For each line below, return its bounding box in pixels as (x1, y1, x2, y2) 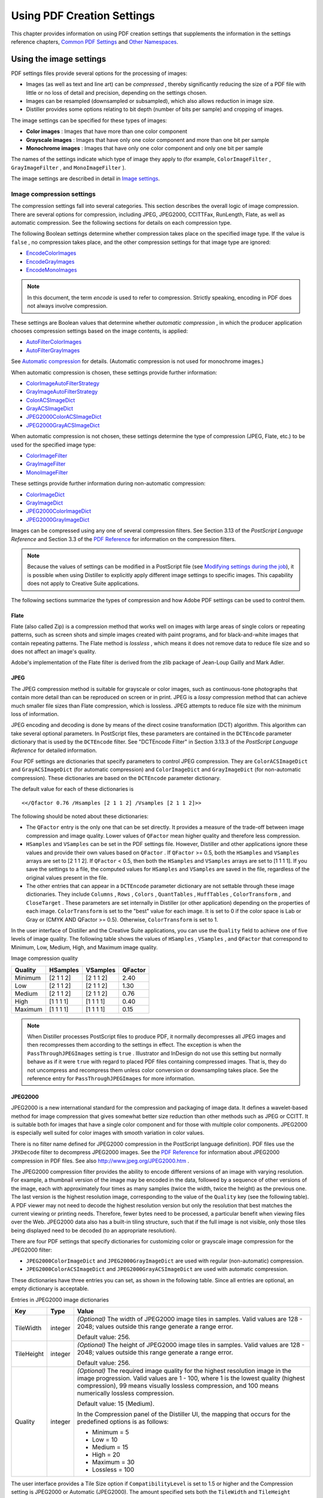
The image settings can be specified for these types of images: (11, 117, 167, 124)
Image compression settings (11, 189, 96, 198)
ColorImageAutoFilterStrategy (26, 379, 100, 386)
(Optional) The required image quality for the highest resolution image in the (77, 1366, 292, 1375)
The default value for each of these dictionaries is (11, 786, 134, 793)
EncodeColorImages (26, 249, 77, 257)
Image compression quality (11, 955, 78, 962)
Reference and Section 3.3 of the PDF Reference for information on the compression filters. (11, 535, 236, 542)
